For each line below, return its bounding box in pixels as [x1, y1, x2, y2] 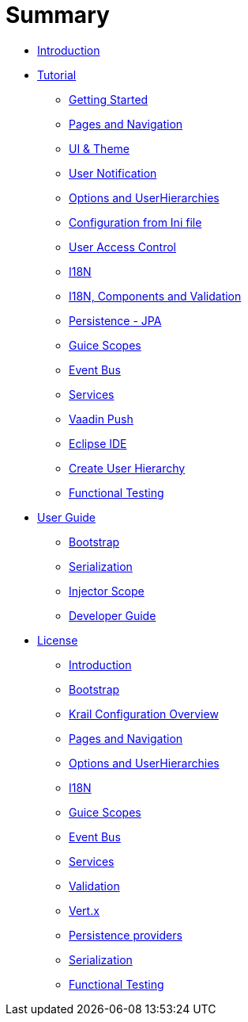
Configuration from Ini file [69, 215, 202, 229]
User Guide [37, 510, 96, 524]
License [37, 633, 78, 647]
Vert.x [69, 903, 100, 917]
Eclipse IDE [69, 436, 127, 450]
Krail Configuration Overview [69, 706, 219, 721]
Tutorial [37, 67, 77, 82]
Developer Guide [69, 608, 156, 622]
